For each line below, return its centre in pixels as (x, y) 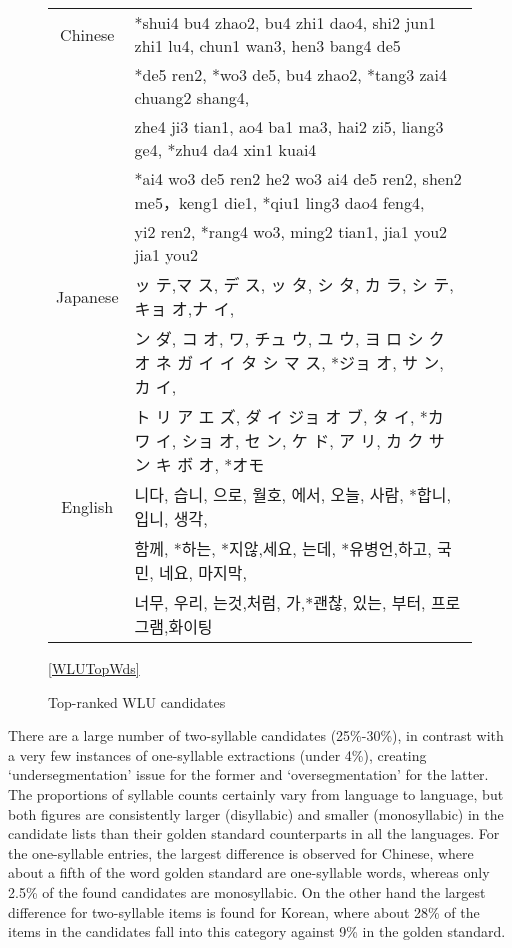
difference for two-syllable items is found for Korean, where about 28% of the (244, 911)
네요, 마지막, (203, 572)
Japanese (87, 296)
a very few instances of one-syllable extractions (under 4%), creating (217, 754)
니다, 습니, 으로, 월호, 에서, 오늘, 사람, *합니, (292, 494)
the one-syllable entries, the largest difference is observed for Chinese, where (241, 852)
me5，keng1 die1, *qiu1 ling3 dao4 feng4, (279, 202)
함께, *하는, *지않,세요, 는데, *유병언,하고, (283, 548)
